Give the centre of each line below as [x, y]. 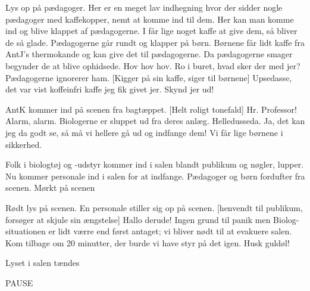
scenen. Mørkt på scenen [50, 188]
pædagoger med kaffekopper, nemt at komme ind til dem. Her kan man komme [150, 19]
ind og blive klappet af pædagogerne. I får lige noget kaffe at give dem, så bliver [151, 31]
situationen [26, 231]
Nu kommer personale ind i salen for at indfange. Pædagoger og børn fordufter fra [155, 176]
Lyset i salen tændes [43, 263]
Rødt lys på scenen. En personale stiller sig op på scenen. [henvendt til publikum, [154, 207]
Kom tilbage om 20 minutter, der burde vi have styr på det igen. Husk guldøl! [148, 242]
